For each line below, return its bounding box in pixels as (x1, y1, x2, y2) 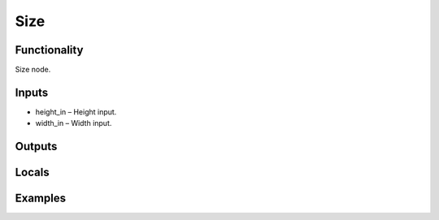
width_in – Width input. (35, 119, 112, 128)
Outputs (15, 140, 58, 153)
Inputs (15, 85, 49, 99)
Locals (15, 166, 50, 179)
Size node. (15, 65, 51, 75)
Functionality (15, 43, 84, 57)
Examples (15, 192, 67, 205)
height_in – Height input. (35, 106, 117, 117)
